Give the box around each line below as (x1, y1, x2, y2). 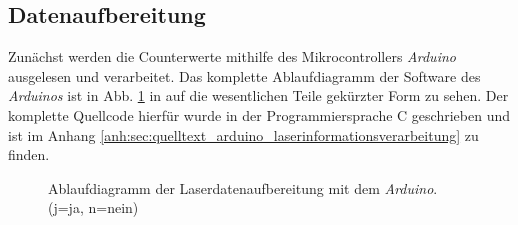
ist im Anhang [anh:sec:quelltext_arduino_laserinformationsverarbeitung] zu (8, 124, 479, 145)
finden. (8, 144, 50, 165)
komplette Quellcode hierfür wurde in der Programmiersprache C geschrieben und (8, 104, 510, 125)
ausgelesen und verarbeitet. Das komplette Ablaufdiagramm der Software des (8, 65, 481, 86)
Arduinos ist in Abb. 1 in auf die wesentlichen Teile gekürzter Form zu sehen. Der (8, 85, 509, 106)
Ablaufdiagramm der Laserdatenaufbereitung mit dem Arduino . (48, 177, 438, 198)
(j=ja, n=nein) (48, 197, 139, 218)
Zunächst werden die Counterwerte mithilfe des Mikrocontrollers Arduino (8, 46, 456, 67)
